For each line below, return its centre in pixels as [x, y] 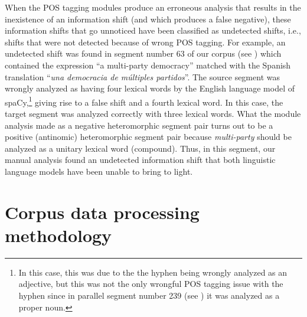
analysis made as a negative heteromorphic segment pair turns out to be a [139, 125]
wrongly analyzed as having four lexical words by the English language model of [150, 88]
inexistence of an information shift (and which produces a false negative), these [148, 19]
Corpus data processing [102, 212]
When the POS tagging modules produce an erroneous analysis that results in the [153, 7]
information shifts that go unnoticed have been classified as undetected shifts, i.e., [153, 30]
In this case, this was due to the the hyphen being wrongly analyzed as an [153, 272]
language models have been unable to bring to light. [99, 171]
